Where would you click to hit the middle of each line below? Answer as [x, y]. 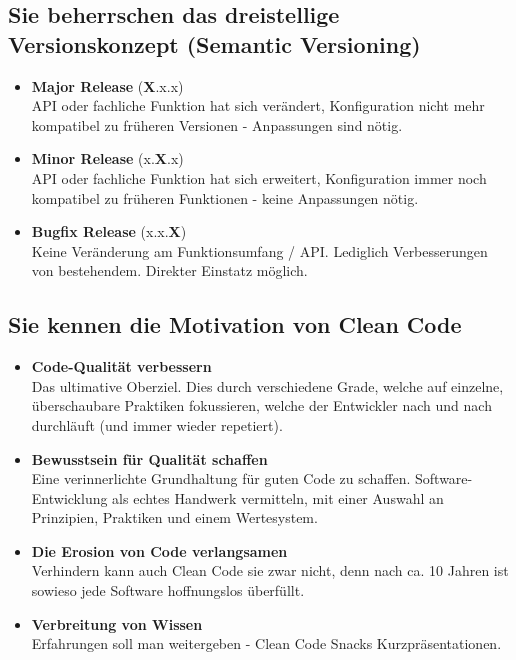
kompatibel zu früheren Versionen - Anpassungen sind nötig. [217, 124]
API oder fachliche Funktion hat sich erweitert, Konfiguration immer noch [259, 177]
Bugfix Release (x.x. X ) [109, 231]
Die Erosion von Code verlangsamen [159, 550]
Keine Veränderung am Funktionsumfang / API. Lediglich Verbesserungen [259, 250]
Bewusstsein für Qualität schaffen [149, 458]
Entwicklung [69, 497]
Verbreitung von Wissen [117, 623]
